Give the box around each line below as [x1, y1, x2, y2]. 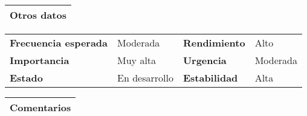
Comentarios [10, 100, 71, 114]
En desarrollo [117, 71, 173, 85]
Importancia [10, 53, 69, 67]
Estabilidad [183, 71, 238, 85]
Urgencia [183, 53, 227, 67]
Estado [10, 71, 43, 85]
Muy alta [117, 53, 157, 67]
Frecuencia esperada [10, 36, 108, 50]
